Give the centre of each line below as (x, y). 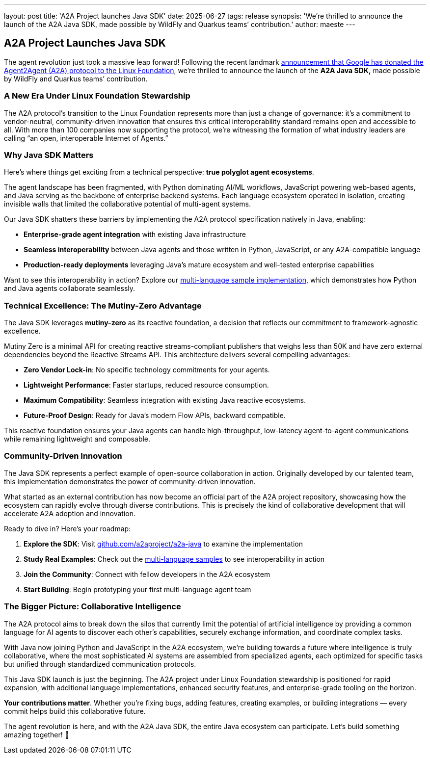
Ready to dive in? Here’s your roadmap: (67, 528)
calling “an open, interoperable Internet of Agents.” (86, 138)
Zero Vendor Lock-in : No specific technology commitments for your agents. (147, 370)
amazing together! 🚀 (37, 734)
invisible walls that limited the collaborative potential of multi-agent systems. (127, 204)
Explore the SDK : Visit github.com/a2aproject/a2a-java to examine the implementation (163, 544)
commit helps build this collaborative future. (75, 711)
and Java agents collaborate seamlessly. (70, 288)
